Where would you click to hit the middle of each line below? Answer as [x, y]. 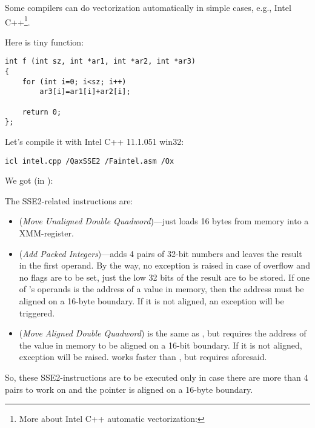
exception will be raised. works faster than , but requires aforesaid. [143, 357]
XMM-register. [46, 233]
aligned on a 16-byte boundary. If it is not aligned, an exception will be [151, 301]
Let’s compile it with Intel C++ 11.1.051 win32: [94, 142]
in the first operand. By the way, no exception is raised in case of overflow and [164, 265]
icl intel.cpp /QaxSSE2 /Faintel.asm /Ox [90, 161]
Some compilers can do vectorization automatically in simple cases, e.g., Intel [148, 7]
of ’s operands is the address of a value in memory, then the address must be [161, 289]
